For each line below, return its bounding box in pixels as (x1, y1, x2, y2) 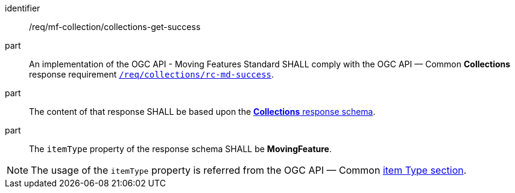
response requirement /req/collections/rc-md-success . (29, 69, 274, 79)
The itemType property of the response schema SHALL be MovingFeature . (29, 144, 332, 154)
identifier (5, 3, 40, 13)
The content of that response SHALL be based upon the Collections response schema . (29, 106, 376, 117)
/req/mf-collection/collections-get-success (29, 22, 201, 32)
